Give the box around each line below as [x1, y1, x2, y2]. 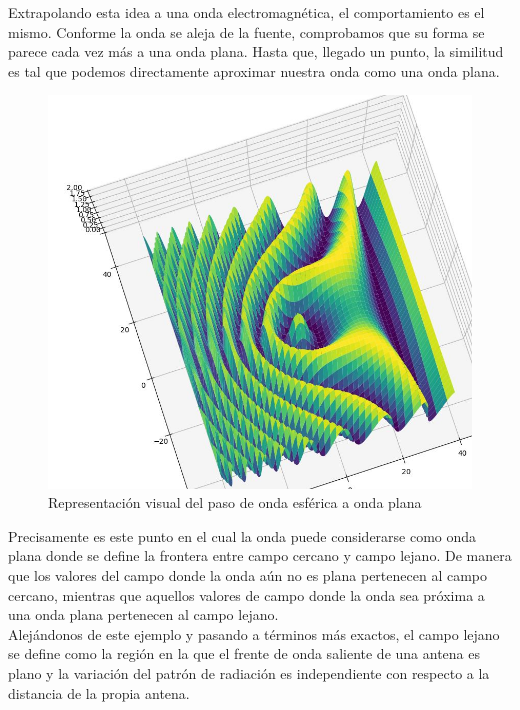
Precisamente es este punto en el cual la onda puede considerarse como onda [8, 525, 477, 546]
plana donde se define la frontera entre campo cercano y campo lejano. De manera [8, 545, 512, 566]
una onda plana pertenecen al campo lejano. [8, 604, 279, 625]
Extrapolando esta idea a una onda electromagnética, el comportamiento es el [8, 2, 485, 22]
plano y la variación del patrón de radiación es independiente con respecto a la [8, 662, 490, 683]
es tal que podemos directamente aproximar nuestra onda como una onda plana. [8, 60, 500, 81]
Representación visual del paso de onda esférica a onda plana [48, 492, 422, 513]
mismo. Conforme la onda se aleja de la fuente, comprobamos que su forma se [8, 21, 485, 42]
